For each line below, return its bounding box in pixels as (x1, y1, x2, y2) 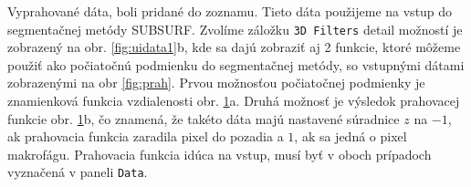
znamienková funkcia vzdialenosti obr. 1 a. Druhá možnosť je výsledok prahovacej (7, 91, 460, 110)
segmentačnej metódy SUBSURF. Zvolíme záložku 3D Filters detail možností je (7, 19, 463, 38)
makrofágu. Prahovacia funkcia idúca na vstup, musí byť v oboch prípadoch (7, 144, 432, 163)
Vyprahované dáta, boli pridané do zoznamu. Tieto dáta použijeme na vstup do (7, 2, 453, 20)
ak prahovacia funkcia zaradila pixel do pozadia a (7, 127, 284, 146)
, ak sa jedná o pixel (294, 127, 407, 146)
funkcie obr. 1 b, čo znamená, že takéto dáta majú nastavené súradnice (7, 109, 400, 128)
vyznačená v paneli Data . (7, 162, 148, 182)
